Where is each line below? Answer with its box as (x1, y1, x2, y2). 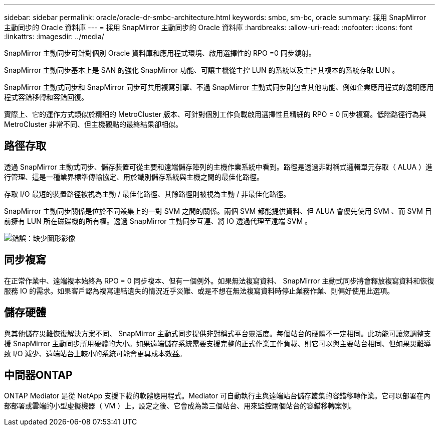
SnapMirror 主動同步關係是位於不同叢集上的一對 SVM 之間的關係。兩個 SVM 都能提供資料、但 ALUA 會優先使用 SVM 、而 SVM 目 (4, 206, 432, 215)
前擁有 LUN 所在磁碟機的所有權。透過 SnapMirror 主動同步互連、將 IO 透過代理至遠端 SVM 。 (4, 216, 312, 225)
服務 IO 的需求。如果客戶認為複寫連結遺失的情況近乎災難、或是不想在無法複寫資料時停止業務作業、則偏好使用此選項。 (4, 286, 394, 295)
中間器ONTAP (4, 368, 73, 381)
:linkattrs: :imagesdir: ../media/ (4, 32, 104, 41)
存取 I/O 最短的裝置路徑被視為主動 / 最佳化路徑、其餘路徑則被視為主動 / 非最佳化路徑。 (4, 189, 291, 198)
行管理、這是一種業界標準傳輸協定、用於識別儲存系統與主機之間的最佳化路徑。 (4, 172, 264, 181)
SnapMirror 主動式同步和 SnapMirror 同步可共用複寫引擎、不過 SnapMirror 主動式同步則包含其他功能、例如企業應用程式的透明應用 (4, 83, 434, 91)
